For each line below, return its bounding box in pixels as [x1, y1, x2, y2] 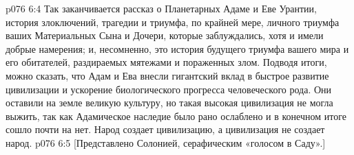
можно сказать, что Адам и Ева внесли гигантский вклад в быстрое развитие [6, 68, 329, 82]
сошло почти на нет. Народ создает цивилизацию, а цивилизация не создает [6, 122, 325, 136]
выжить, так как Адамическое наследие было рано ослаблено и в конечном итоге [6, 108, 346, 123]
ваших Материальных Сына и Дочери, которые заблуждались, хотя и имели [6, 28, 324, 43]
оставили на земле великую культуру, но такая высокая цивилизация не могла [6, 95, 333, 110]
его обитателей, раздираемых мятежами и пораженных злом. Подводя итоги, [6, 55, 327, 69]
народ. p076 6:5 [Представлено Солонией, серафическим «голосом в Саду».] [6, 135, 326, 150]
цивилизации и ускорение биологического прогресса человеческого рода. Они [6, 82, 332, 96]
